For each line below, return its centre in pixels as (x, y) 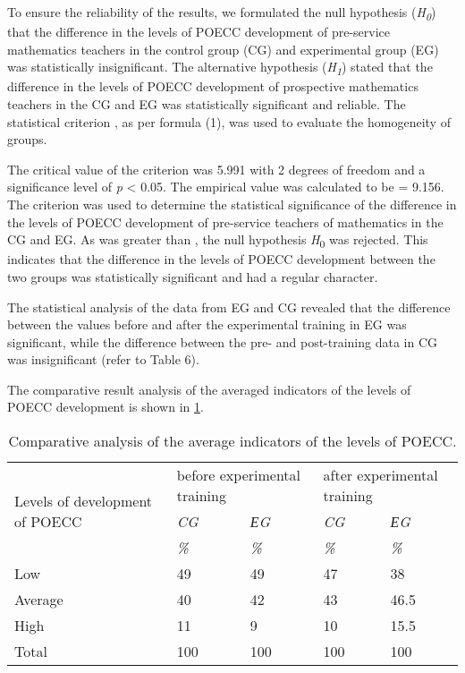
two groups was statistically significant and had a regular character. (193, 276)
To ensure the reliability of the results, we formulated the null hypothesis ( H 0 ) (222, 13)
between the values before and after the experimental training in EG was (207, 324)
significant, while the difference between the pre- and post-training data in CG (223, 341)
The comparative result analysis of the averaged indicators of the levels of (209, 389)
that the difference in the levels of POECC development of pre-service (199, 32)
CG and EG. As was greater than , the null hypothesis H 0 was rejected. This (218, 240)
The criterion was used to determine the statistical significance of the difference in (232, 204)
